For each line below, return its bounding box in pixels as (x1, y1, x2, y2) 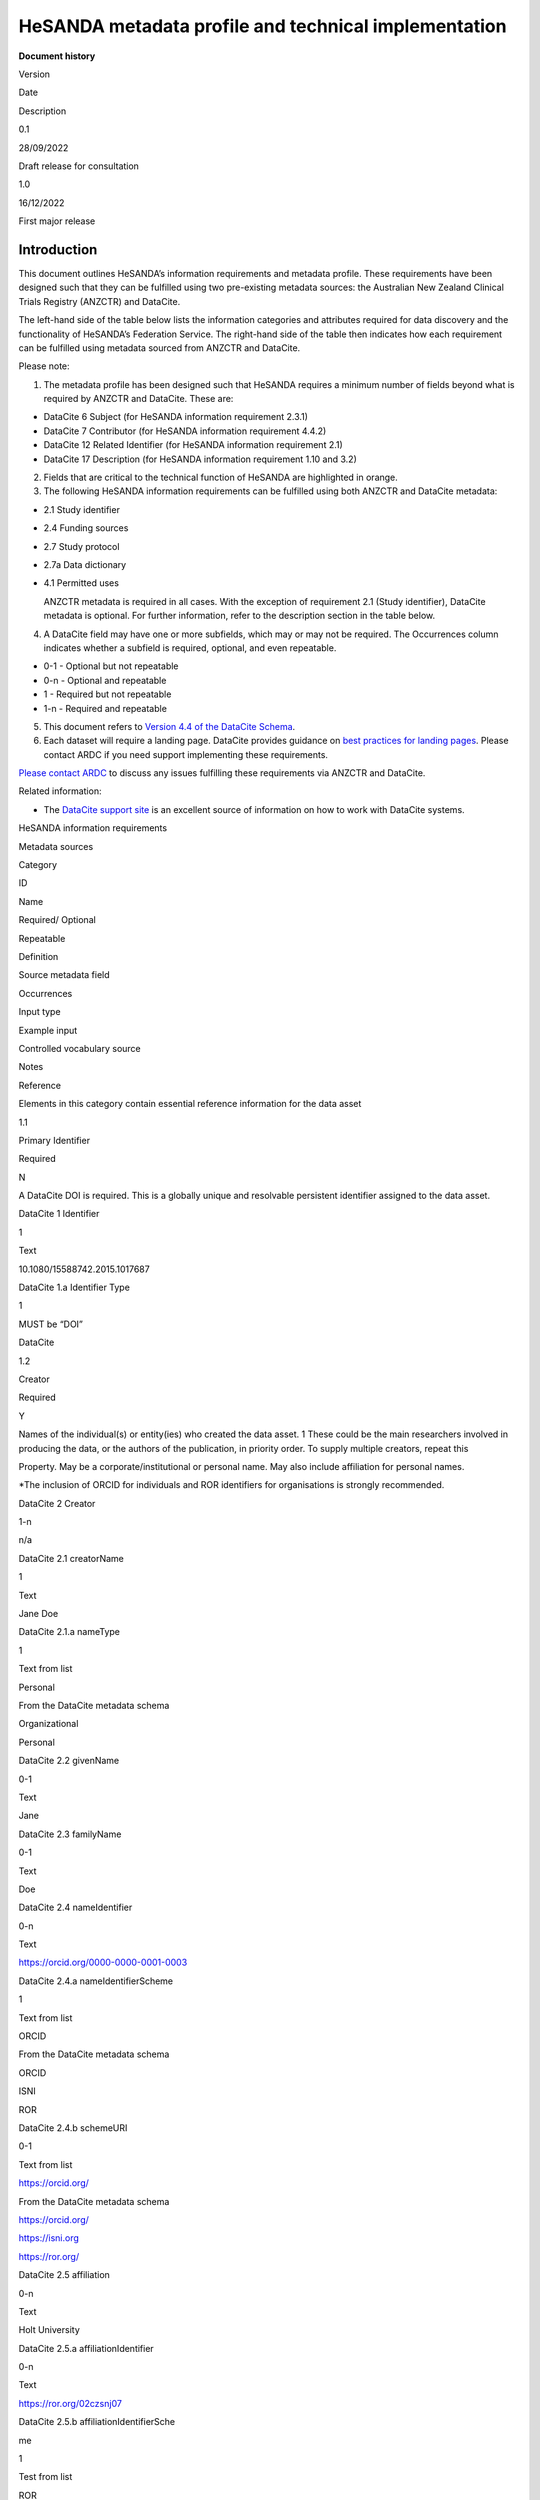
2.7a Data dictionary (43, 559, 127, 570)
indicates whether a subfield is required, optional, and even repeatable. (43, 641, 337, 654)
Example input (18, 1024, 78, 1036)
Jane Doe (18, 1608, 59, 1620)
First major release (18, 215, 96, 227)
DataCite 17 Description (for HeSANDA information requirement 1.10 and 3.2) (43, 453, 357, 465)
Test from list (18, 2471, 73, 2483)
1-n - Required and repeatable (43, 702, 167, 714)
